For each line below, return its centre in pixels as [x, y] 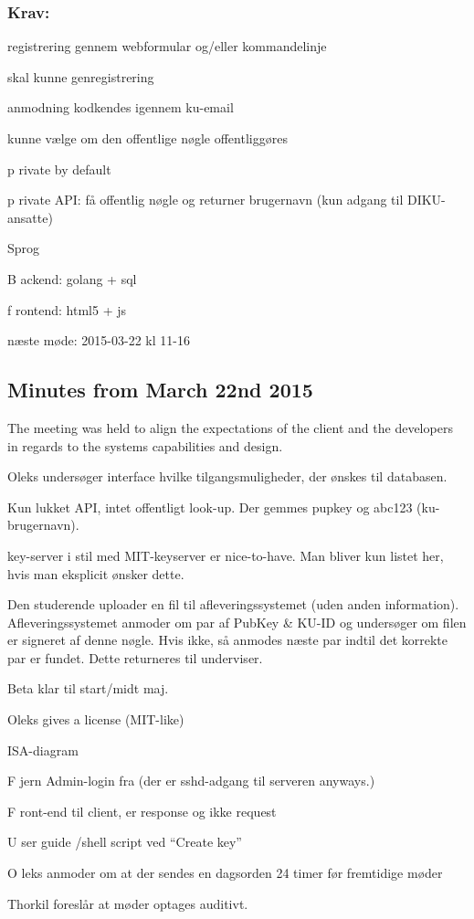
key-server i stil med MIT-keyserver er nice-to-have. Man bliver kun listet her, [226, 555]
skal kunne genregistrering [81, 76]
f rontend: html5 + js [67, 309]
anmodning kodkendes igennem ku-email [121, 107]
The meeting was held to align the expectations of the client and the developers [230, 427]
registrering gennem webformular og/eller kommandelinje [167, 46]
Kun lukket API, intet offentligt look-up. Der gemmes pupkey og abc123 [210, 507]
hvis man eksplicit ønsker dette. [96, 573]
